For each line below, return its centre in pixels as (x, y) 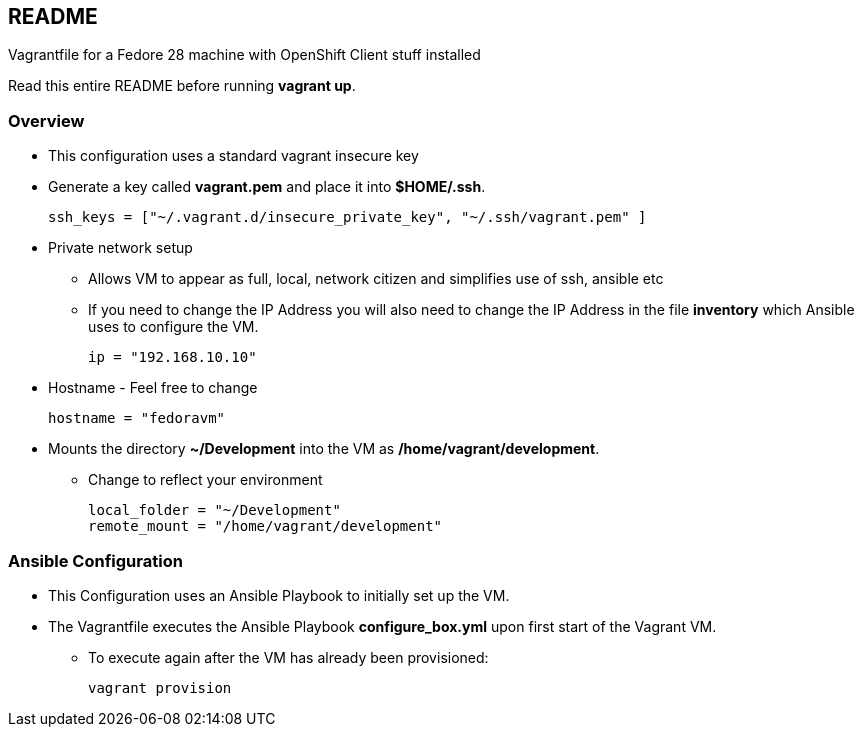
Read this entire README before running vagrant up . (182, 86)
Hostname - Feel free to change (153, 388)
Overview (46, 120)
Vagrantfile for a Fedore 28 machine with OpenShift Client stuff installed (244, 55)
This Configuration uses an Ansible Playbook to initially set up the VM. (279, 595)
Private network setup (120, 248)
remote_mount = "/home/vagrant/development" (265, 526)
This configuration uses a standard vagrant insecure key (233, 156)
